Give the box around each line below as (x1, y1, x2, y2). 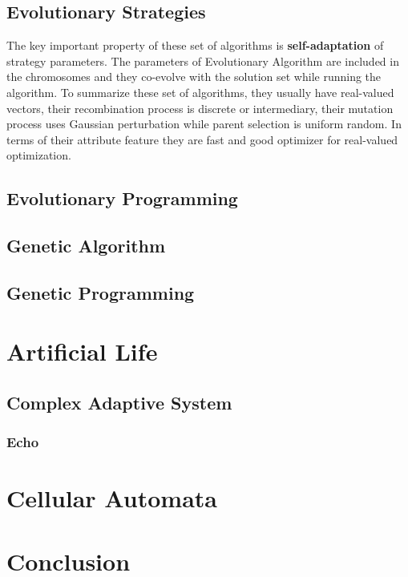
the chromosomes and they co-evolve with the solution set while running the (6, 68, 382, 85)
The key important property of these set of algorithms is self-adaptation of (6, 37, 384, 54)
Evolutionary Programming (6, 186, 238, 211)
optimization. (6, 147, 71, 163)
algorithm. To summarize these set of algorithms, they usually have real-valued (6, 83, 394, 100)
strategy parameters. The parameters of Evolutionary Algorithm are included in (6, 52, 399, 69)
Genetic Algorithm (6, 233, 166, 258)
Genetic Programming (6, 280, 195, 305)
